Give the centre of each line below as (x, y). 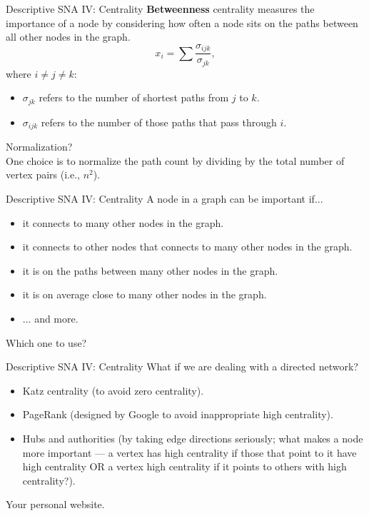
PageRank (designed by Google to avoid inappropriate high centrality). (178, 414)
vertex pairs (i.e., (43, 174)
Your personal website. (55, 504)
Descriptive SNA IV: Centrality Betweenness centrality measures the (160, 9)
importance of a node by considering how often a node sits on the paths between (182, 22)
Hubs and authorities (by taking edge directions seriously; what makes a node (193, 438)
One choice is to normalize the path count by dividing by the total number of (175, 160)
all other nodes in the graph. (68, 37)
